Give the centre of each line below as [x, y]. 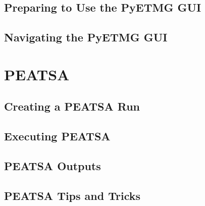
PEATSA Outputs [53, 165]
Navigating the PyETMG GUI [86, 37]
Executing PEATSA [57, 136]
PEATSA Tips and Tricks [72, 195]
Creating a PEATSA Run [72, 106]
